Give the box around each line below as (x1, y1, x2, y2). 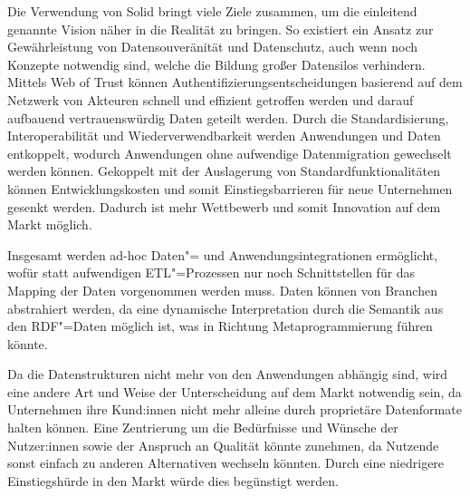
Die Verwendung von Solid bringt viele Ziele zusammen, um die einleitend (7, 2, 417, 20)
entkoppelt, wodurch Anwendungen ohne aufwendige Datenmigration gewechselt (7, 143, 452, 162)
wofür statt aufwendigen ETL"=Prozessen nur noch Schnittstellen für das (7, 263, 416, 282)
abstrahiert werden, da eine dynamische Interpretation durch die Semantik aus (7, 298, 444, 317)
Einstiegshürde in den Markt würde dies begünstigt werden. (7, 471, 339, 490)
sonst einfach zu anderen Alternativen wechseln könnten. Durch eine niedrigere (7, 453, 445, 472)
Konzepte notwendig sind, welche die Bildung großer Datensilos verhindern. (7, 54, 426, 73)
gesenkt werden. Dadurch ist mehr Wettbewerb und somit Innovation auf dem (7, 197, 441, 216)
